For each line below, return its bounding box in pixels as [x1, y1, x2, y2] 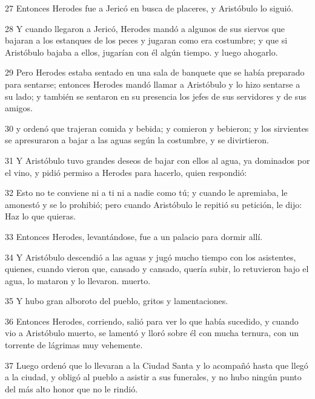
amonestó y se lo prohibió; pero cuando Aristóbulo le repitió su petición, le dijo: [5, 198, 302, 210]
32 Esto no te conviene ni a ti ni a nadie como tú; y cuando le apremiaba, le [5, 186, 288, 199]
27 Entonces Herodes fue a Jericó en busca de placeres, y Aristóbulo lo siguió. [5, 2, 294, 14]
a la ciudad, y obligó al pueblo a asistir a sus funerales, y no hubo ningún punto [5, 371, 302, 383]
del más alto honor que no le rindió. [5, 382, 138, 395]
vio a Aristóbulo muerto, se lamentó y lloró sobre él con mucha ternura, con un [5, 326, 299, 339]
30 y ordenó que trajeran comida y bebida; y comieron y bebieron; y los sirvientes [5, 122, 309, 134]
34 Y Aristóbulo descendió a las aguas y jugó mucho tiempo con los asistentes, [5, 250, 296, 263]
